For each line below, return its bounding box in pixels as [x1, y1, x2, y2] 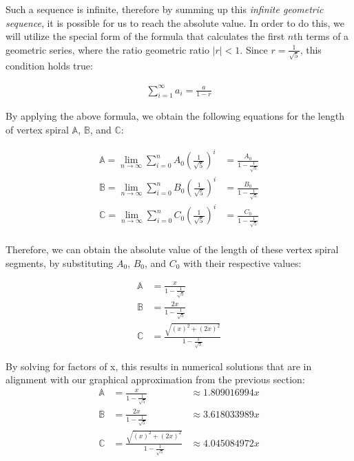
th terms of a [293, 29, 349, 43]
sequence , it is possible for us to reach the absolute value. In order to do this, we [6, 15, 344, 30]
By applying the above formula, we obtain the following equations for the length [6, 109, 344, 123]
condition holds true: [6, 58, 93, 73]
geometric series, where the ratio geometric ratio [6, 42, 209, 56]
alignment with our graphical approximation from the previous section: [6, 372, 305, 387]
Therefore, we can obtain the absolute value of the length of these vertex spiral [6, 242, 339, 256]
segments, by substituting [6, 255, 114, 270]
